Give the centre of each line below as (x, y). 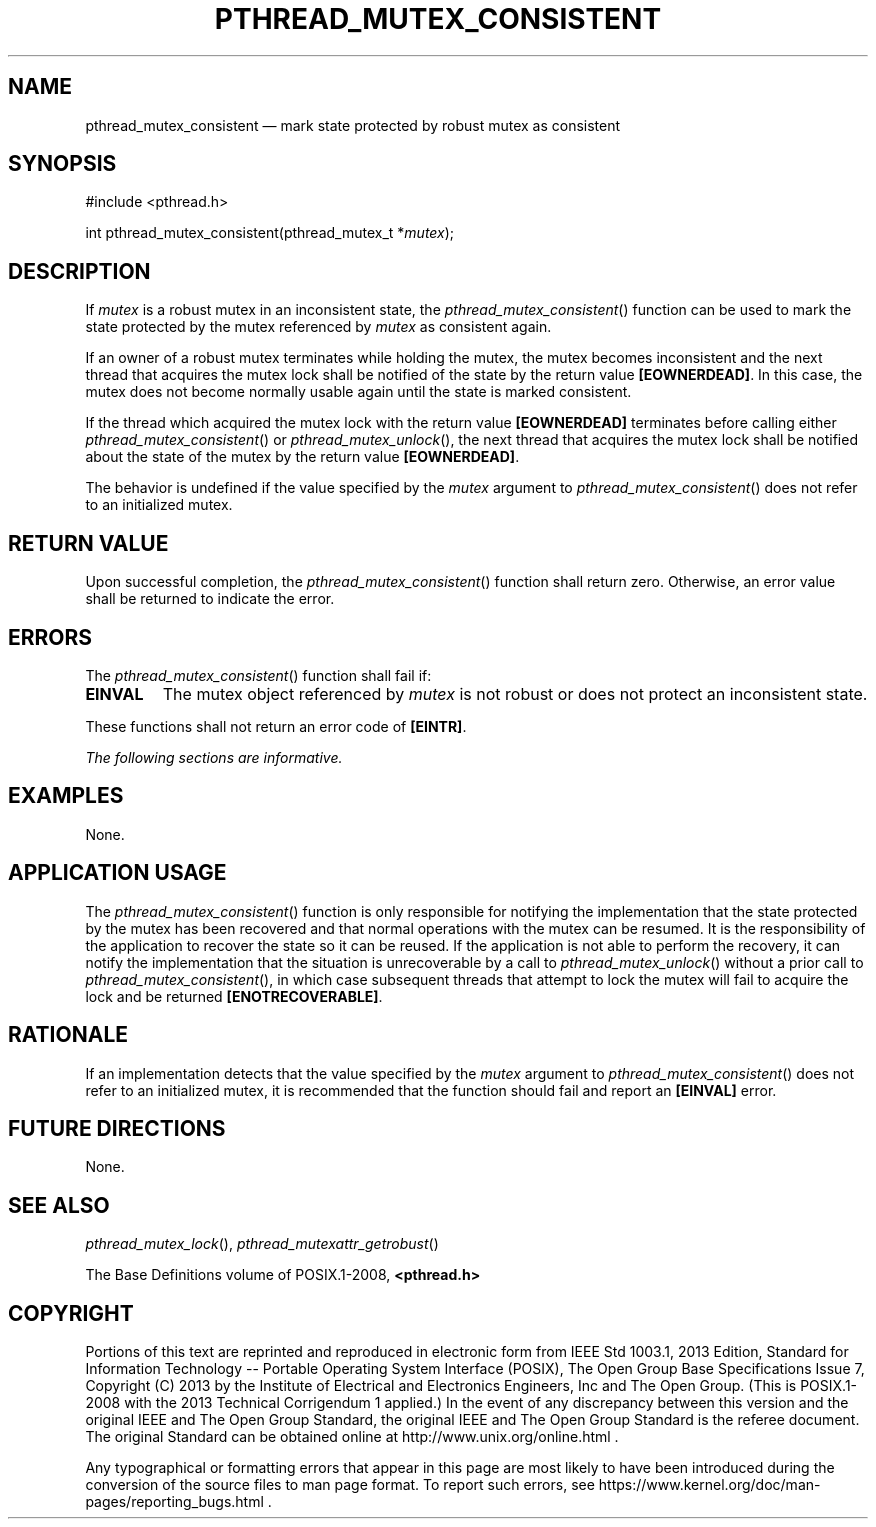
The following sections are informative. (214, 757)
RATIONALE (68, 1035)
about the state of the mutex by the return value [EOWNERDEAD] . (302, 457)
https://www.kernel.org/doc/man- (709, 1485)
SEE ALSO (59, 1205)
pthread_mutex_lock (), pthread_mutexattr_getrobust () (262, 1244)
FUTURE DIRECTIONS (117, 1128)
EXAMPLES (66, 796)
